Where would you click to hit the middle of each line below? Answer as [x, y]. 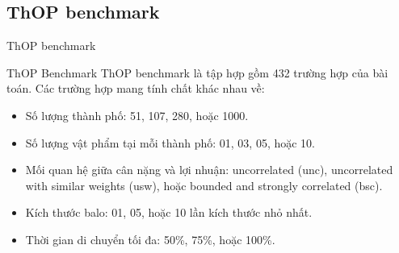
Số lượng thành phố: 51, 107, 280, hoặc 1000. [137, 115]
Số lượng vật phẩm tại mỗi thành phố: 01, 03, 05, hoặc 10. [170, 142]
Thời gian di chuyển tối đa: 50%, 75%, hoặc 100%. [150, 239]
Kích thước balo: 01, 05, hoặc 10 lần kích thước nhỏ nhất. [169, 212]
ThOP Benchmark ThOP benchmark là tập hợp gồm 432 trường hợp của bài [197, 72]
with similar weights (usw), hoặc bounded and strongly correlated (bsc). [204, 185]
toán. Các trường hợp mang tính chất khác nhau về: [136, 88]
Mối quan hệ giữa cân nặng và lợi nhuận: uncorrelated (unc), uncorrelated [209, 170]
